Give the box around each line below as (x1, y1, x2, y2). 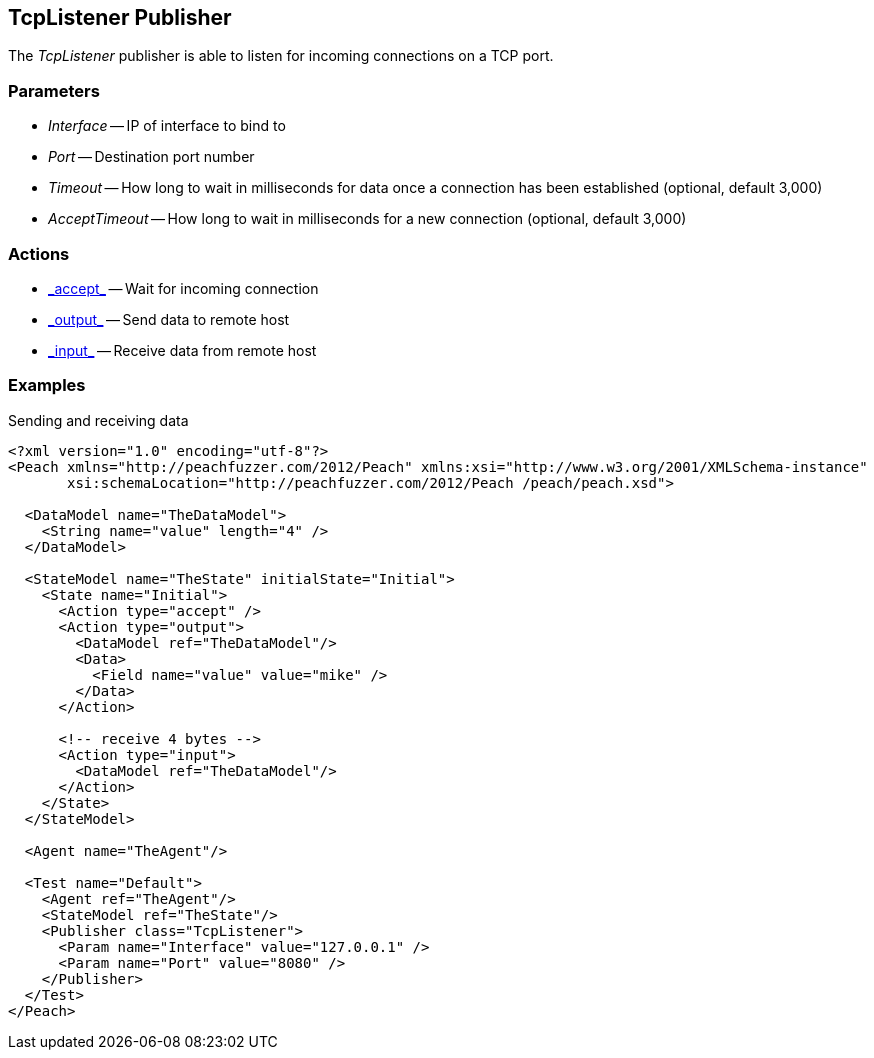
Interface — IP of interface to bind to (48, 117, 286, 135)
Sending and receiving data (8, 411, 189, 429)
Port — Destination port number (48, 148, 255, 166)
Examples (8, 375, 86, 396)
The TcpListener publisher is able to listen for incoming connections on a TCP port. (8, 47, 554, 65)
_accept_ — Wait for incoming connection (48, 279, 319, 297)
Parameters (8, 80, 100, 101)
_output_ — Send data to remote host (48, 310, 290, 328)
